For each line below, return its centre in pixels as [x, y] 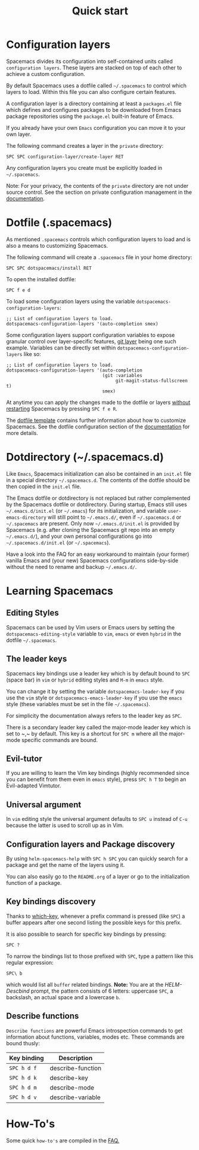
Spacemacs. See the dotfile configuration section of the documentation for [98, 427]
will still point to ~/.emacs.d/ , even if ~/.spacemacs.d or [114, 517]
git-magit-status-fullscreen [151, 381]
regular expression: [30, 962]
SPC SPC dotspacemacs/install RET [49, 268]
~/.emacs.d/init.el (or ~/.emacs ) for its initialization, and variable [86, 510]
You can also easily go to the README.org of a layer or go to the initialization [98, 877]
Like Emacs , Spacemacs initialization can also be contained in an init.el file [99, 473]
